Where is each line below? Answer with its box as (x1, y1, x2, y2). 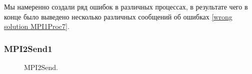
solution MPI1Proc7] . (4, 21, 69, 31)
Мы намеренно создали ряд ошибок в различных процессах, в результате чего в (4, 1, 248, 11)
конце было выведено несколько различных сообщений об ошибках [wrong (4, 11, 232, 21)
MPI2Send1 (4, 42, 52, 54)
